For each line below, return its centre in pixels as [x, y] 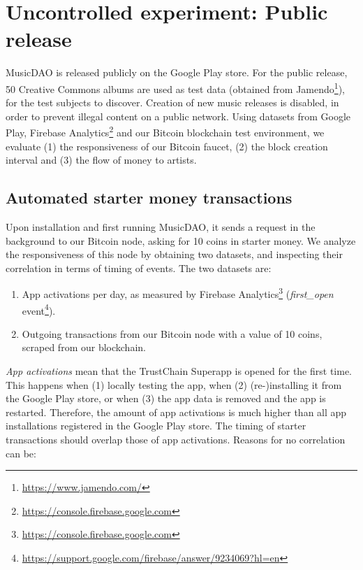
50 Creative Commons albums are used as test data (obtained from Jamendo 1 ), [176, 87]
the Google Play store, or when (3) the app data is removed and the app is [166, 398]
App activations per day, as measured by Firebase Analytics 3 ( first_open [178, 293]
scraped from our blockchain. [84, 347]
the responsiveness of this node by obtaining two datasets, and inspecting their [174, 254]
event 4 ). [39, 309]
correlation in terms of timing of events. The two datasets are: [139, 268]
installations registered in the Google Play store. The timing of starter [156, 426]
